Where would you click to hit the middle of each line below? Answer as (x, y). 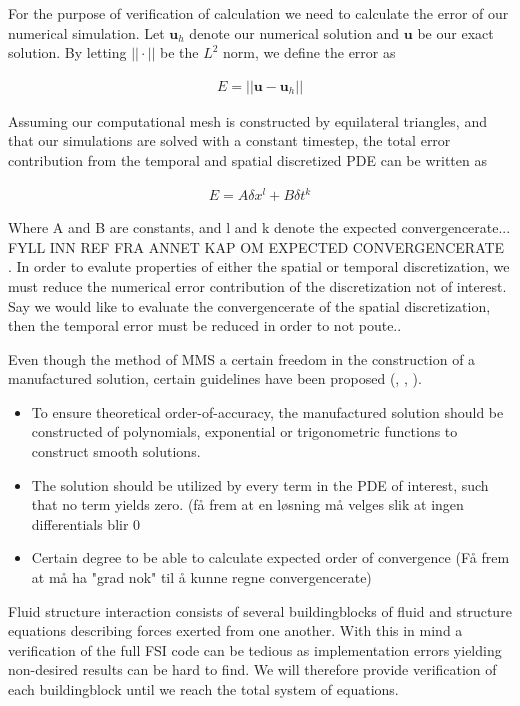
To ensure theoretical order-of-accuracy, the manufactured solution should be (267, 411)
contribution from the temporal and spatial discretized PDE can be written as (247, 160)
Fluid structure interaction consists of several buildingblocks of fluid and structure (260, 610)
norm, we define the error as (309, 52)
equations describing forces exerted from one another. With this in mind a (235, 630)
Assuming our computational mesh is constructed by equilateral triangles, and (247, 120)
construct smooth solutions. (116, 451)
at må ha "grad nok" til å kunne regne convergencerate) (201, 577)
